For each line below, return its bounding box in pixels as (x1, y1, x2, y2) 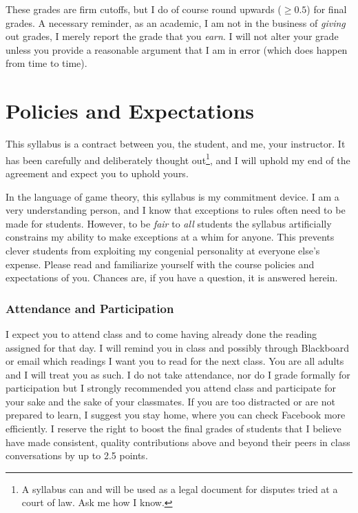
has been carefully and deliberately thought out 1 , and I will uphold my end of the (6, 150, 350, 167)
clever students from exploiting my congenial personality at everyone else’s (6, 243, 320, 257)
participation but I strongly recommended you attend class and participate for (6, 381, 336, 395)
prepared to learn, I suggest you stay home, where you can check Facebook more (6, 408, 346, 422)
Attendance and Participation (6, 299, 174, 316)
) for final (306, 2, 347, 16)
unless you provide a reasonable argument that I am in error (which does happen (6, 42, 348, 57)
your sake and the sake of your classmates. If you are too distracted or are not (6, 394, 335, 408)
